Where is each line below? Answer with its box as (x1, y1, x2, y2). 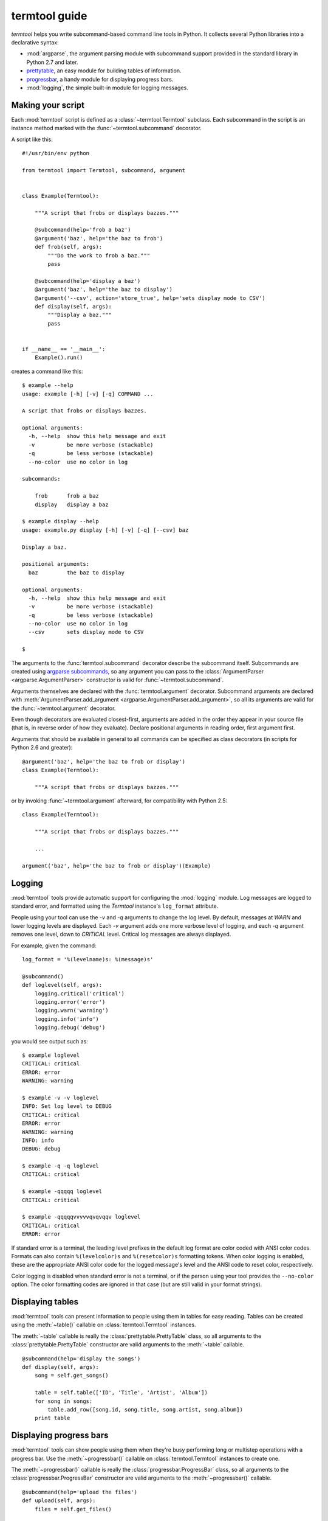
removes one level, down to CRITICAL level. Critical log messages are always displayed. (11, 931, 231, 938)
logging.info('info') (34, 1015, 100, 1022)
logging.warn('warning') (34, 1007, 109, 1014)
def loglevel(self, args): (22, 981, 103, 989)
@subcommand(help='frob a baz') (34, 226, 131, 234)
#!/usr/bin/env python (22, 150, 90, 156)
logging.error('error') (34, 998, 106, 1006)
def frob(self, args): (34, 243, 103, 251)
